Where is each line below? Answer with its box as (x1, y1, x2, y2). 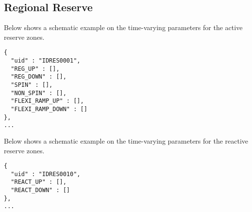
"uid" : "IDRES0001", (11, 57, 81, 65)
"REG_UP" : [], (11, 65, 60, 72)
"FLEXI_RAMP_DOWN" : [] (11, 105, 87, 113)
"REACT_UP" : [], (11, 179, 67, 186)
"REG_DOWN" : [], (11, 73, 67, 81)
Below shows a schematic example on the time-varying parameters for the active (4, 22, 243, 33)
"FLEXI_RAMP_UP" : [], (11, 98, 84, 105)
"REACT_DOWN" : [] (11, 187, 70, 194)
